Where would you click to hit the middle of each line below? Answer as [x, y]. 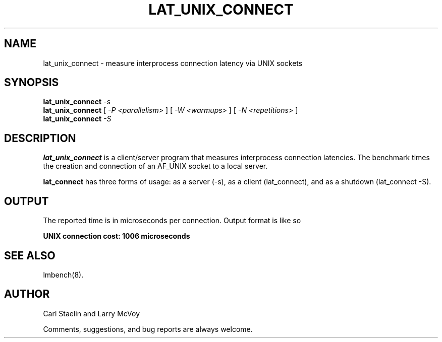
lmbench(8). [63, 275]
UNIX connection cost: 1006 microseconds [117, 236]
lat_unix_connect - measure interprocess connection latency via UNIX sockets [173, 63]
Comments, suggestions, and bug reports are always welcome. [148, 329]
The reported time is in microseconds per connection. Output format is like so [172, 221]
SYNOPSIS [32, 83]
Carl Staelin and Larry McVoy [92, 313]
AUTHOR [27, 294]
